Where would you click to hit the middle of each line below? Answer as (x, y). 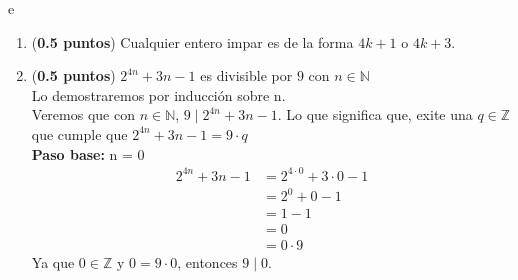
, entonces (207, 262)
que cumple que (79, 133)
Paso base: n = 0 (88, 153)
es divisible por (246, 75)
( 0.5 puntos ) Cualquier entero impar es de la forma (192, 41)
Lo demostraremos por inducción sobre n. (158, 94)
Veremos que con (83, 114)
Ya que (53, 262)
